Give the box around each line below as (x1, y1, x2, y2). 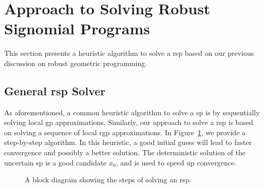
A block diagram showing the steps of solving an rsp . (25, 174, 192, 185)
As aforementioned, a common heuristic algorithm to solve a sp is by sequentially (4, 107, 260, 117)
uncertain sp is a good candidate (4, 157, 107, 168)
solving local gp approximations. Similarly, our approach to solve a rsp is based (4, 117, 253, 128)
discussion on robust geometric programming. (4, 57, 147, 68)
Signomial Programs (4, 18, 150, 39)
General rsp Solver (4, 82, 106, 98)
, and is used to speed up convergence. (116, 157, 237, 168)
